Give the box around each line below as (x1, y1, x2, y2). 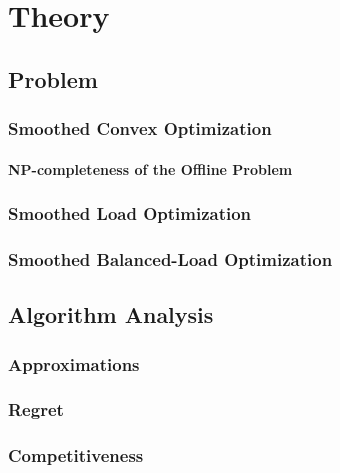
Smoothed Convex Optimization (8, 116, 272, 141)
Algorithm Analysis (8, 299, 214, 330)
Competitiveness (8, 443, 144, 468)
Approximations (8, 351, 140, 376)
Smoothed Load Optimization (8, 201, 252, 226)
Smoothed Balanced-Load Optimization (8, 246, 333, 271)
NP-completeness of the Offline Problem (8, 158, 293, 179)
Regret (8, 397, 64, 422)
